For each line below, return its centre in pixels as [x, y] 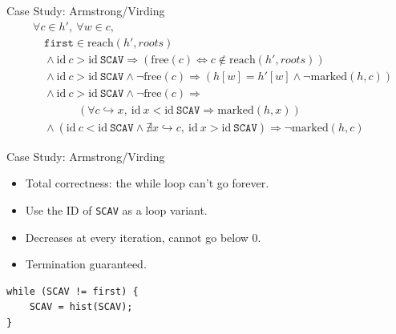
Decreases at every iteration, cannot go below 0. [143, 237]
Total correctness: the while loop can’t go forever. [147, 183]
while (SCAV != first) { [73, 291]
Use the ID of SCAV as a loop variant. [116, 210]
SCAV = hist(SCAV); [81, 307]
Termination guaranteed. [86, 264]
